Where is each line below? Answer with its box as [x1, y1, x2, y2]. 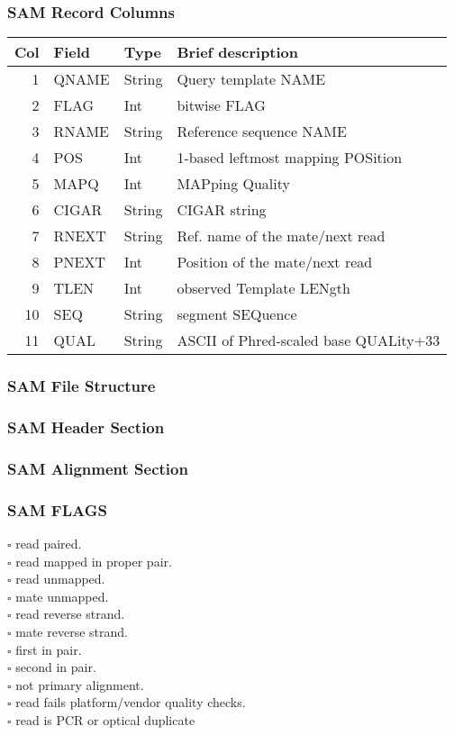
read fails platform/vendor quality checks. [15, 693, 246, 712]
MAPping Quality [177, 173, 290, 195]
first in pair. [15, 640, 82, 658]
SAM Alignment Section [7, 457, 188, 479]
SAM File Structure [7, 375, 156, 397]
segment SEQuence [177, 304, 297, 325]
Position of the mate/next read [177, 251, 373, 273]
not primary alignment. [15, 675, 144, 694]
